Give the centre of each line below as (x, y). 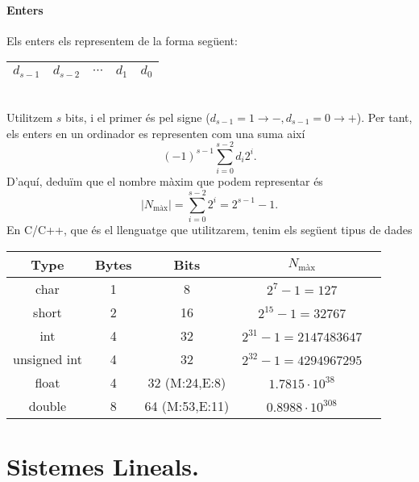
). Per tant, (384, 117)
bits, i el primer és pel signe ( (138, 117)
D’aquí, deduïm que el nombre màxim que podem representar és (165, 181)
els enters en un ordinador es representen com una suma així (156, 133)
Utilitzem (30, 117)
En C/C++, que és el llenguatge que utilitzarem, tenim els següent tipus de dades (209, 229)
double (48, 405)
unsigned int (48, 358)
